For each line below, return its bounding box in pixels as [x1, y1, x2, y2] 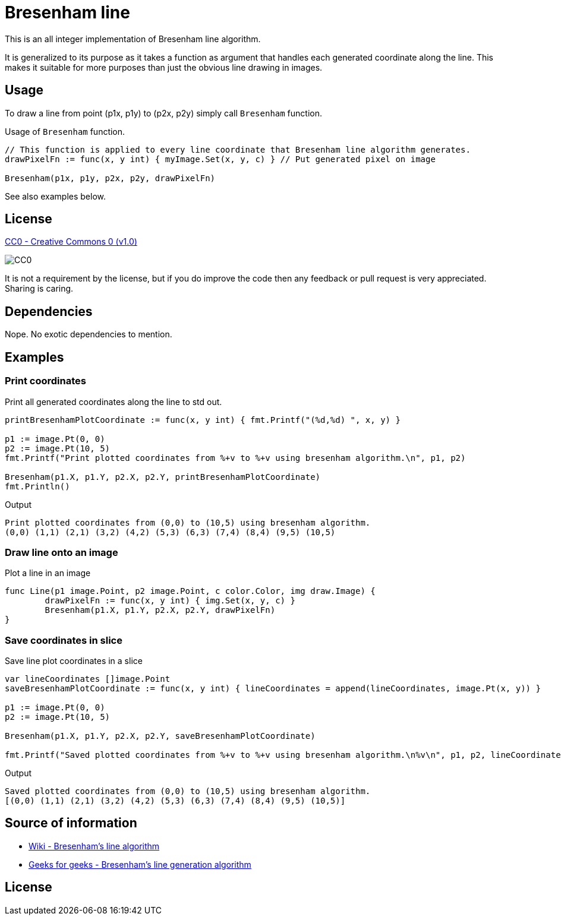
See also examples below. [5, 191, 106, 201]
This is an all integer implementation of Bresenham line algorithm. [5, 33, 261, 44]
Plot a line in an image [5, 568, 91, 578]
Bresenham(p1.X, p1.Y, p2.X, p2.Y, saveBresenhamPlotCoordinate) [5, 731, 316, 741]
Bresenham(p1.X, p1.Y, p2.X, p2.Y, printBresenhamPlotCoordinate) [5, 472, 321, 482]
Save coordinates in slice [5, 634, 122, 646]
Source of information [5, 815, 137, 831]
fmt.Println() [5, 481, 70, 491]
